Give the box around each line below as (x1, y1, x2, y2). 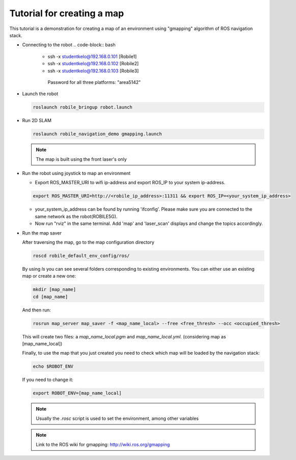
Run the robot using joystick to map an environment (22, 170, 131, 176)
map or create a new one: (22, 273, 76, 279)
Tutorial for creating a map (9, 8, 124, 19)
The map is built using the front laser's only (36, 156, 127, 162)
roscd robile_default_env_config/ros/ (33, 252, 130, 258)
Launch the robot (22, 91, 59, 97)
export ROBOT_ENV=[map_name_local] (33, 390, 122, 396)
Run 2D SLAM (22, 118, 52, 124)
